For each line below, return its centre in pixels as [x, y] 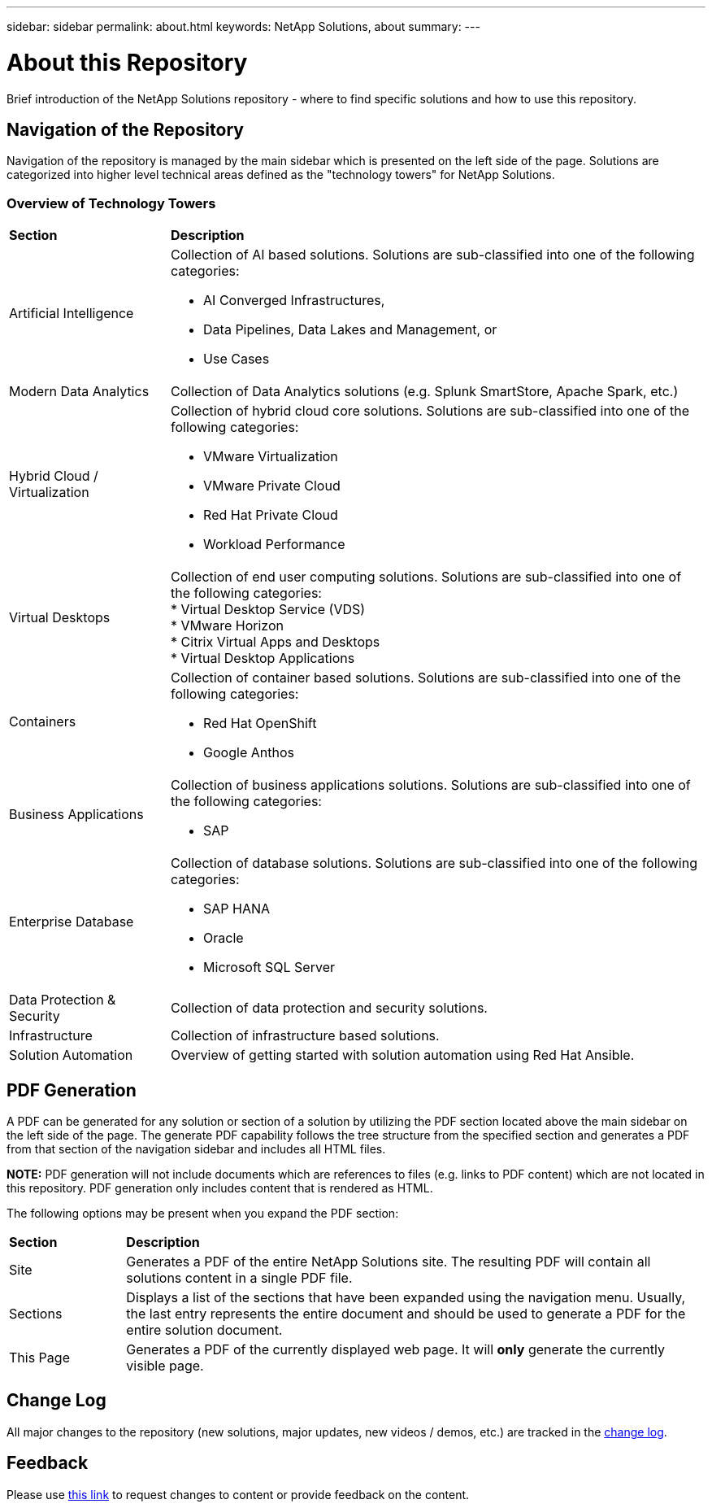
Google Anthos [249, 753]
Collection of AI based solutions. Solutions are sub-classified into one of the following [433, 255]
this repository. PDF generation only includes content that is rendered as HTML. [220, 1188]
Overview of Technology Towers [111, 203]
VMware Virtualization [271, 457]
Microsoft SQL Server [269, 968]
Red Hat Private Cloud [271, 515]
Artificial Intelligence [72, 314]
